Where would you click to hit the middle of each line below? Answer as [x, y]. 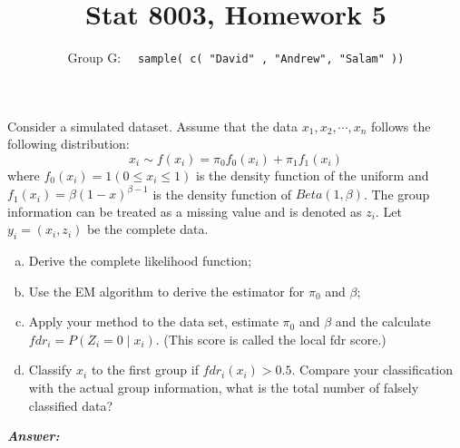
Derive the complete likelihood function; [140, 261]
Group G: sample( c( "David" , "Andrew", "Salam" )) [236, 58]
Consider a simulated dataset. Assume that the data [153, 126]
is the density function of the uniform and [312, 175]
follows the [401, 126]
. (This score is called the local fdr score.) [271, 339]
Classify [50, 370]
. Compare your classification [372, 370]
